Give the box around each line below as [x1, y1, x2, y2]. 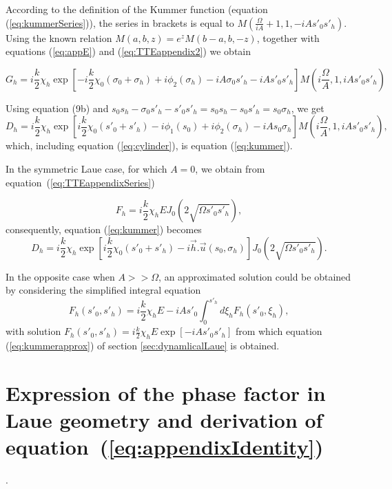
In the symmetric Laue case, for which [6, 161, 167, 175]
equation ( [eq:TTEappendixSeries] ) [6, 175, 155, 189]
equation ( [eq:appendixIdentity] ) [6, 433, 324, 461]
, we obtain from [195, 161, 265, 175]
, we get [291, 100, 324, 115]
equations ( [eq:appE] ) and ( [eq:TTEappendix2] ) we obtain [6, 44, 251, 58]
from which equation [235, 324, 322, 338]
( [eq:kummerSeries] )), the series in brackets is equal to [6, 15, 234, 30]
